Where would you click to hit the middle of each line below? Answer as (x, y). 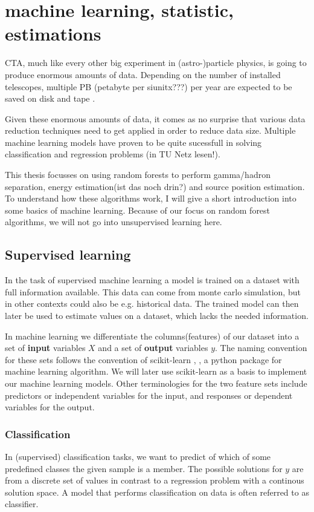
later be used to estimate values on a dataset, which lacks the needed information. (157, 316)
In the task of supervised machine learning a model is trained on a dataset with (152, 280)
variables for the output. (50, 407)
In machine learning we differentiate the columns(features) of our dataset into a (152, 336)
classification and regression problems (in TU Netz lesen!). (113, 154)
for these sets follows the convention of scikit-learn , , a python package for (143, 359)
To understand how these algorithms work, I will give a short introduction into (151, 198)
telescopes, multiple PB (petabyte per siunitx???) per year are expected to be (149, 86)
